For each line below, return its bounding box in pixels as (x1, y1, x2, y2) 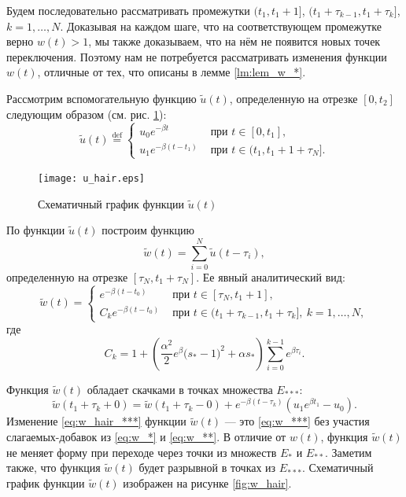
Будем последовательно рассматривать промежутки (6, 2, 250, 18)
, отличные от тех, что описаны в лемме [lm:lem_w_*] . (37, 64, 306, 80)
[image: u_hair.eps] (38, 172, 146, 184)
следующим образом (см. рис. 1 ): (6, 105, 167, 122)
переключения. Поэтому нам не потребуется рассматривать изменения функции (6, 48, 387, 64)
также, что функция (6, 459, 101, 476)
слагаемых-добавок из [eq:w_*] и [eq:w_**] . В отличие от (6, 428, 286, 444)
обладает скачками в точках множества (87, 381, 273, 397)
